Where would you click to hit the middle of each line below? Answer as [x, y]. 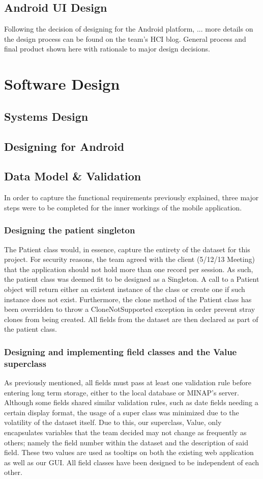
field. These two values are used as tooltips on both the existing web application [129, 452]
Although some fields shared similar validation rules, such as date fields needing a [131, 402]
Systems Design [46, 116]
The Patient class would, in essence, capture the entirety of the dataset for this [127, 249]
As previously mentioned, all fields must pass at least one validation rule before [128, 382]
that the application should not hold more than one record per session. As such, [129, 269]
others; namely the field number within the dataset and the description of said [126, 442]
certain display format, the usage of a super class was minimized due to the [122, 412]
